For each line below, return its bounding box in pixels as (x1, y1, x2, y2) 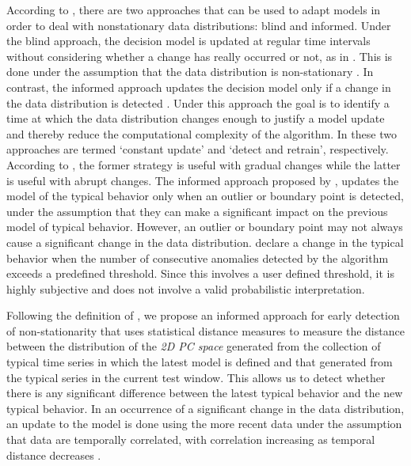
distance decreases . (6, 446, 101, 463)
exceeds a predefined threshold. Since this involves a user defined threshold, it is (6, 265, 394, 282)
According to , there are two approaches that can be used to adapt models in (6, 2, 381, 17)
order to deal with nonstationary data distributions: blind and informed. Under (6, 17, 391, 33)
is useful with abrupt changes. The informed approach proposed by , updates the (6, 172, 399, 188)
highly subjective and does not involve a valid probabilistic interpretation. (6, 280, 365, 297)
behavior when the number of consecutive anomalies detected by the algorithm (6, 249, 389, 266)
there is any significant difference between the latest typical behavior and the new (6, 385, 403, 401)
